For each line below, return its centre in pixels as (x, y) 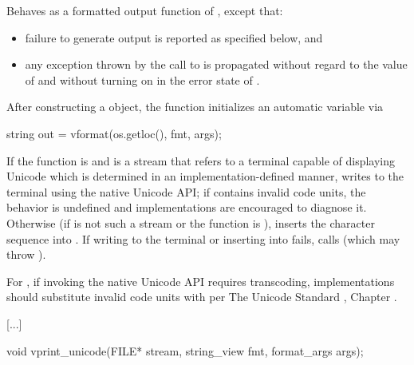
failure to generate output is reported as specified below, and (174, 37)
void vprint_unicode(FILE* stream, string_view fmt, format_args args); (185, 350)
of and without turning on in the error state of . (142, 79)
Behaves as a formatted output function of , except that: (145, 10)
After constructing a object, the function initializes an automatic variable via (195, 107)
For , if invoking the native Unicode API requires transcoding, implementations (201, 281)
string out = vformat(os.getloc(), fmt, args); (114, 133)
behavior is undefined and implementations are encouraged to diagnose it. (187, 207)
